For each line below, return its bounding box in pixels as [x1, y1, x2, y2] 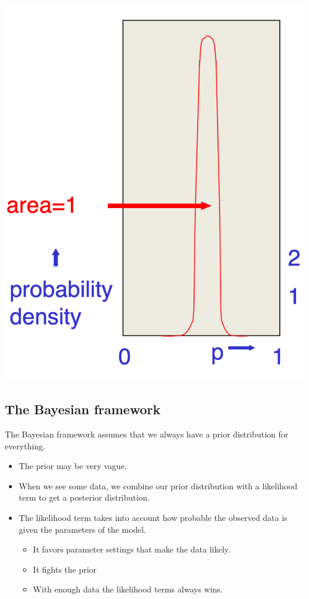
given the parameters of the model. [18, 523, 146, 535]
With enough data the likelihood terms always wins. [33, 583, 223, 595]
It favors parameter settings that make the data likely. [33, 543, 231, 555]
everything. [5, 439, 46, 452]
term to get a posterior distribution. [18, 491, 150, 504]
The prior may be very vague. [18, 460, 127, 472]
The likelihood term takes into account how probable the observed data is [18, 511, 288, 523]
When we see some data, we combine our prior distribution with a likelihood [18, 479, 298, 492]
